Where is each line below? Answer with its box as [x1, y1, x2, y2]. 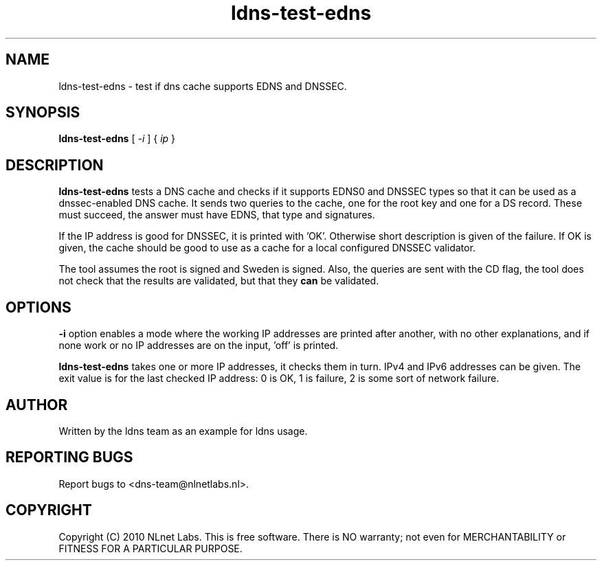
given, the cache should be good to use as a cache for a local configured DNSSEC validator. [58, 242, 476, 254]
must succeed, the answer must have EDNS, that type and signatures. [58, 209, 375, 221]
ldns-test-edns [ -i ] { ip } [58, 133, 176, 145]
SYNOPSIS [5, 104, 80, 122]
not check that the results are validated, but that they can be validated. [58, 275, 379, 287]
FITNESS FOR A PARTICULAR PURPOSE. [58, 542, 243, 554]
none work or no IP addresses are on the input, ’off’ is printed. [58, 339, 339, 352]
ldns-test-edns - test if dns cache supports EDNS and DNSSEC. [58, 80, 347, 92]
